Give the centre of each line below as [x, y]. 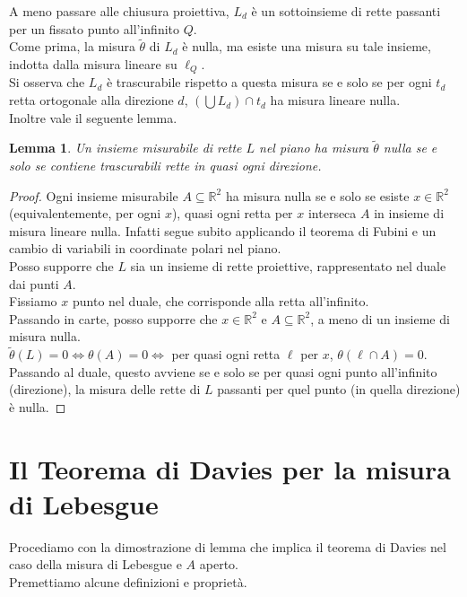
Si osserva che [47, 82]
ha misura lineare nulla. [335, 100]
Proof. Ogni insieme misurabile [94, 195]
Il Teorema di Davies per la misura [230, 468]
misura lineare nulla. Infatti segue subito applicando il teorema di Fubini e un [223, 230]
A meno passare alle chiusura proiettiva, [119, 11]
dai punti [34, 283]
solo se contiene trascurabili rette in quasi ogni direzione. [165, 166]
